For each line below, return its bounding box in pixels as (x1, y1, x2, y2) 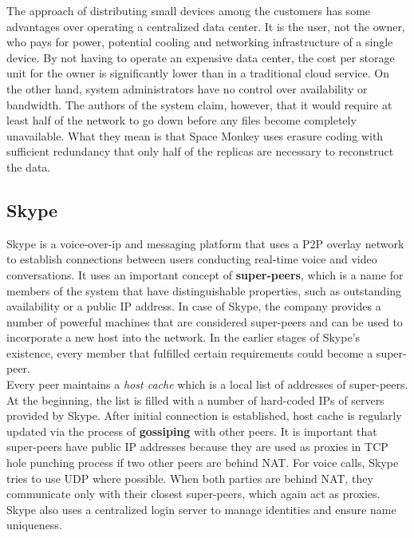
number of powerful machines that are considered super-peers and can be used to (6, 313, 403, 330)
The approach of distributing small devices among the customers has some (6, 2, 371, 18)
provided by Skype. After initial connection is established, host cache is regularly (6, 407, 402, 424)
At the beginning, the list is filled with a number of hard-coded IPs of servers (6, 391, 384, 408)
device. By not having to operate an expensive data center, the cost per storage (6, 49, 395, 65)
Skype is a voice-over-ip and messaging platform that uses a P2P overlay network (6, 235, 404, 251)
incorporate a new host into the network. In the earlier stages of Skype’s (6, 329, 361, 346)
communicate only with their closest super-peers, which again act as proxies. (6, 485, 380, 502)
